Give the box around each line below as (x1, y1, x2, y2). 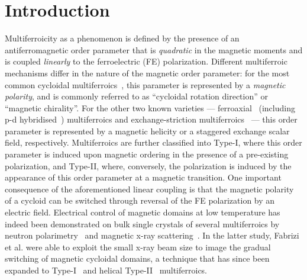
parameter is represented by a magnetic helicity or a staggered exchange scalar (5, 124, 290, 137)
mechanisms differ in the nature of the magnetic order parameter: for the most (5, 66, 290, 79)
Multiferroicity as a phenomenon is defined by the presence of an (5, 32, 240, 44)
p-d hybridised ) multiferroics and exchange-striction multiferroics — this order (5, 113, 298, 125)
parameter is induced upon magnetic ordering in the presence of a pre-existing (5, 148, 289, 160)
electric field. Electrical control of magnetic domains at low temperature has (5, 206, 280, 218)
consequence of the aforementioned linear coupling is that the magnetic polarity (5, 182, 294, 195)
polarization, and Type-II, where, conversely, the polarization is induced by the (5, 159, 292, 172)
